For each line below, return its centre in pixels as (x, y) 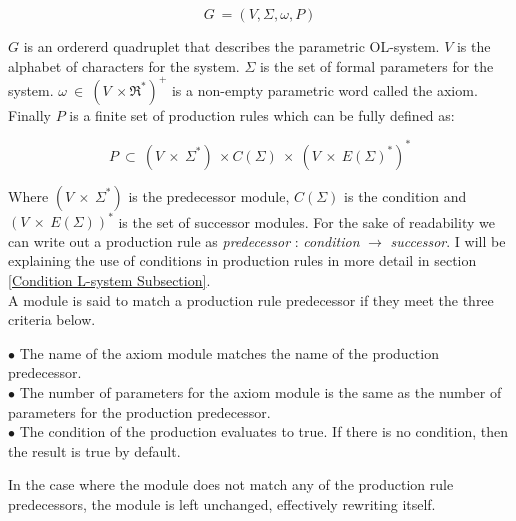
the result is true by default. (94, 450)
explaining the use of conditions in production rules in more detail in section (242, 260)
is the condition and (405, 195)
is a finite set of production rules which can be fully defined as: (262, 114)
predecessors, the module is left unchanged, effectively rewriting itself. (222, 504)
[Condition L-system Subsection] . (109, 280)
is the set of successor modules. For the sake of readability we (306, 221)
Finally (29, 114)
